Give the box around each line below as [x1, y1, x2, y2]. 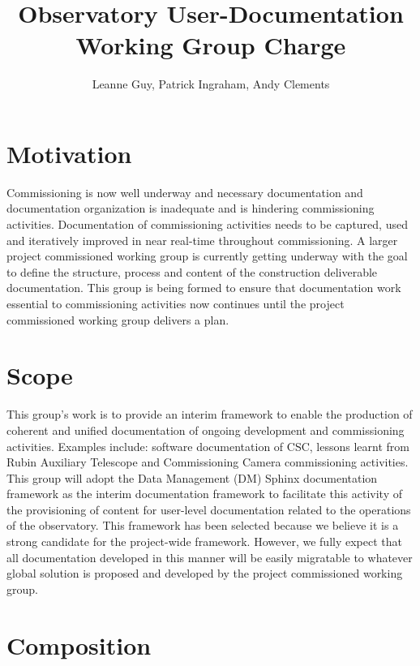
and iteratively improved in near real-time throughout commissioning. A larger [6, 231, 398, 248]
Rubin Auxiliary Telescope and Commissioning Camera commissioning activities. [6, 453, 409, 470]
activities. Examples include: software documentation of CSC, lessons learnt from [6, 437, 409, 454]
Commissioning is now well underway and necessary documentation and [6, 183, 363, 200]
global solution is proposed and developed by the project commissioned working [6, 565, 403, 582]
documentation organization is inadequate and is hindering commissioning [6, 200, 375, 217]
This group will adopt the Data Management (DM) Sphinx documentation [6, 469, 378, 486]
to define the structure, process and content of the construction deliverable [6, 263, 378, 280]
